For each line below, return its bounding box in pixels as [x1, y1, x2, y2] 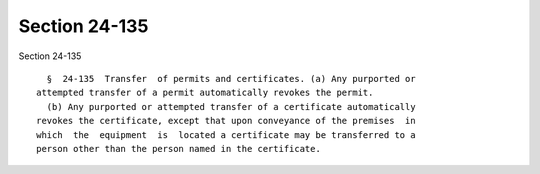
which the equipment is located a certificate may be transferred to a [36, 129, 416, 140]
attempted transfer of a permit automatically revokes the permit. [36, 87, 374, 99]
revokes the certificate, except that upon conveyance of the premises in [36, 115, 416, 127]
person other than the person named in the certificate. [36, 143, 322, 154]
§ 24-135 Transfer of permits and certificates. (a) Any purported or [46, 73, 416, 84]
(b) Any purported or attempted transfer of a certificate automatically [46, 101, 416, 112]
